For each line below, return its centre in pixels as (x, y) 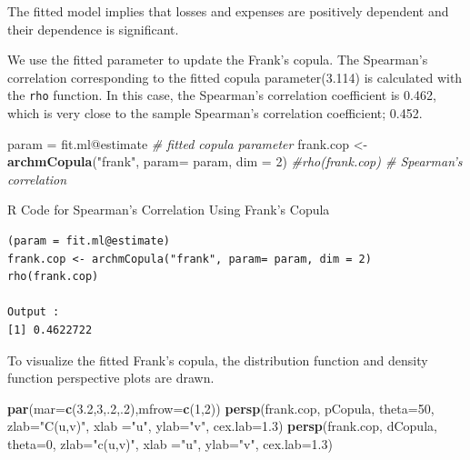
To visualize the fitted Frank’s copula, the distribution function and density (218, 360)
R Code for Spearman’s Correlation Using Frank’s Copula (169, 210)
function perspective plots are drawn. (111, 378)
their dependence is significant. (93, 29)
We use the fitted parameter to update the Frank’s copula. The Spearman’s (218, 60)
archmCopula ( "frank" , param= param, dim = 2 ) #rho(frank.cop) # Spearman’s (235, 161)
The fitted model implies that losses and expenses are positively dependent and (228, 11)
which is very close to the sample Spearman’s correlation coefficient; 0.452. (215, 113)
